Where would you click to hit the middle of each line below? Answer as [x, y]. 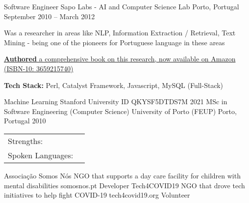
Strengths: [25, 141]
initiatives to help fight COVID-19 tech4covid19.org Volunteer [97, 195]
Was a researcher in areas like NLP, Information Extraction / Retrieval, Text [120, 33]
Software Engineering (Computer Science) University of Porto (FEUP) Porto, [120, 111]
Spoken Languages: [41, 155]
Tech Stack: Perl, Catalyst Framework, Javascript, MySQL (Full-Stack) [114, 85]
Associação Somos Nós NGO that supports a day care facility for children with [122, 175]
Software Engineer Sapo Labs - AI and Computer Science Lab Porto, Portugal [122, 6]
